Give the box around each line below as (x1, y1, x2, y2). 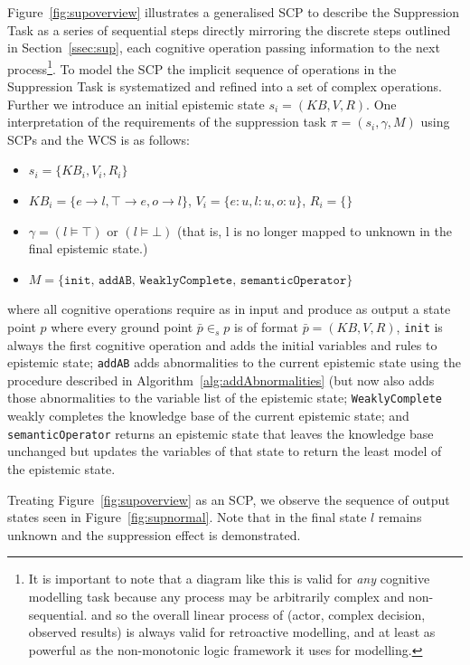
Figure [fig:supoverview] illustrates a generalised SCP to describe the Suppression (7, 3, 460, 21)
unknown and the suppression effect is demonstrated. (7, 525, 301, 544)
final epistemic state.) (28, 239, 148, 258)
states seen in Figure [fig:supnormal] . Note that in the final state (7, 508, 367, 527)
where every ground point (51, 317, 193, 336)
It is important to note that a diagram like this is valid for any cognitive (28, 569, 430, 588)
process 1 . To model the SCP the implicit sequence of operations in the (7, 56, 397, 78)
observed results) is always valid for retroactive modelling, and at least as (28, 622, 436, 641)
